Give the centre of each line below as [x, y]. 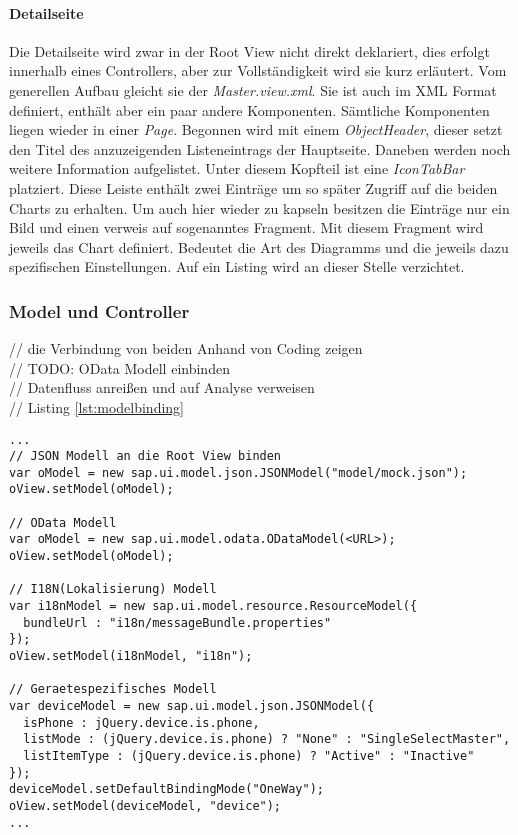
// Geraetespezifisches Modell [113, 689]
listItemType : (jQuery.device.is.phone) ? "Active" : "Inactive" [249, 755]
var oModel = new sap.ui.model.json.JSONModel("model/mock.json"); [238, 472]
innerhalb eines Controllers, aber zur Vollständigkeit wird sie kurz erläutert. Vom [258, 70]
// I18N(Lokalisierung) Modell [113, 589]
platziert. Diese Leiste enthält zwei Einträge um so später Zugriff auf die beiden [253, 187]
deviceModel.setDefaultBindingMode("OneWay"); [166, 789]
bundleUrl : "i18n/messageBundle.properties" [177, 622]
